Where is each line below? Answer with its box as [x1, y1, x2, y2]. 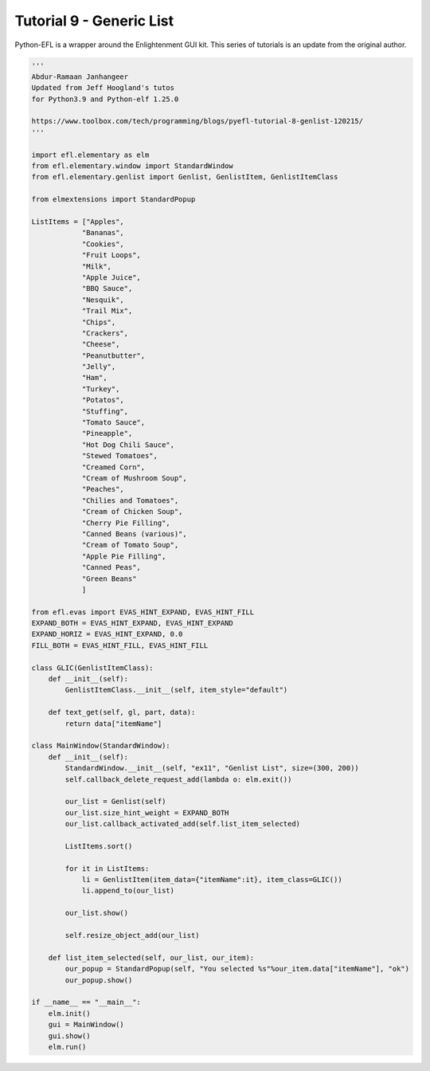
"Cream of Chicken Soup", [81, 507, 183, 516]
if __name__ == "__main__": [31, 998, 141, 1007]
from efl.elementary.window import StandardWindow [31, 162, 234, 171]
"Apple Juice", [81, 273, 141, 282]
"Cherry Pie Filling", [81, 518, 170, 528]
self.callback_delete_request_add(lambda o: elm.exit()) [64, 775, 292, 784]
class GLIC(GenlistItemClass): [31, 663, 154, 673]
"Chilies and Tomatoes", [81, 496, 179, 505]
